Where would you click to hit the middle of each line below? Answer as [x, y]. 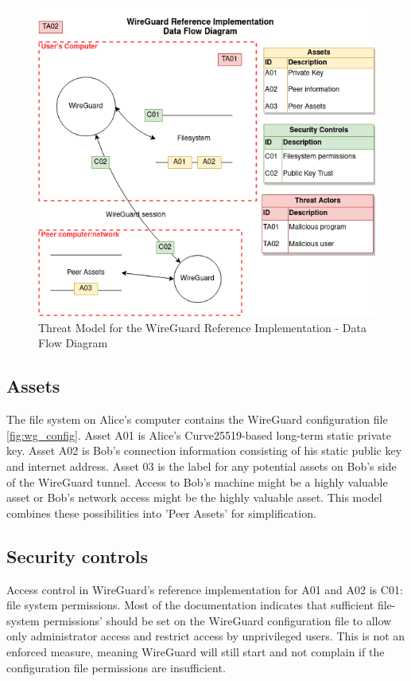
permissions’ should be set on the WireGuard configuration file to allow [217, 620]
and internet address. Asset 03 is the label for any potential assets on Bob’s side [202, 466]
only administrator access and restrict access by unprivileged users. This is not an [206, 636]
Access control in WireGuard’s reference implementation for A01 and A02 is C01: [205, 589]
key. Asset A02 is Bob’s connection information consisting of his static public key [204, 450]
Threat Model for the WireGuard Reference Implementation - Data [202, 327]
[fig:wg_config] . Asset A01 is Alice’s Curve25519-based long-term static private [199, 434]
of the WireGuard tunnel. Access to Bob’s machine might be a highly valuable [197, 481]
